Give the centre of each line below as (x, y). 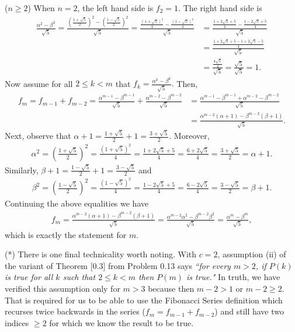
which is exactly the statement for (66, 234)
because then (171, 288)
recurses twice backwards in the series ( (75, 311)
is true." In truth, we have (233, 277)
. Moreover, (189, 136)
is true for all (29, 277)
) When (41, 8)
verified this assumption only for (63, 288)
